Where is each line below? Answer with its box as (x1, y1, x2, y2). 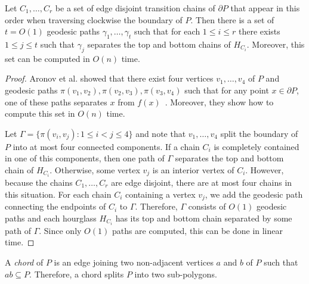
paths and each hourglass (5, 211, 97, 224)
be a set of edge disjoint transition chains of (55, 2, 215, 14)
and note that (135, 127, 186, 139)
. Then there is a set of (190, 13, 274, 26)
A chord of (5, 255, 44, 268)
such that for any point (184, 83, 269, 96)
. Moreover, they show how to (165, 95, 274, 108)
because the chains (5, 176, 73, 189)
